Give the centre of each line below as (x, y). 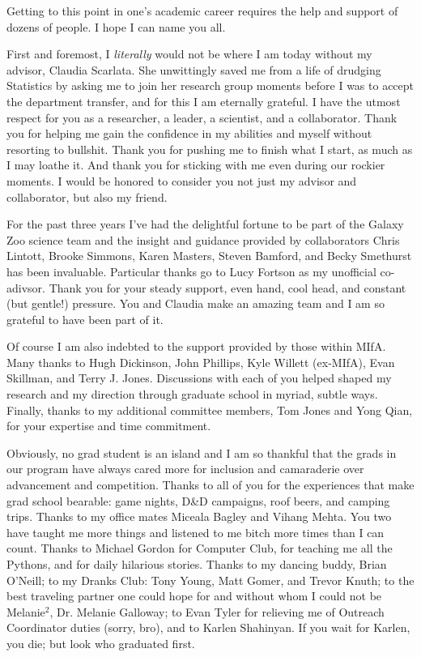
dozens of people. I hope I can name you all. (116, 26)
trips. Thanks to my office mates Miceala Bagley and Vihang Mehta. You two (199, 516)
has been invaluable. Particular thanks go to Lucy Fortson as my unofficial (191, 271)
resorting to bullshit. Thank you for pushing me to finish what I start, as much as (210, 149)
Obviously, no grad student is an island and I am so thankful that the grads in (202, 452)
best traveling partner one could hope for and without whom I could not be (194, 596)
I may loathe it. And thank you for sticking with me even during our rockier (196, 165)
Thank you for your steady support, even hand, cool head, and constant (228, 287)
